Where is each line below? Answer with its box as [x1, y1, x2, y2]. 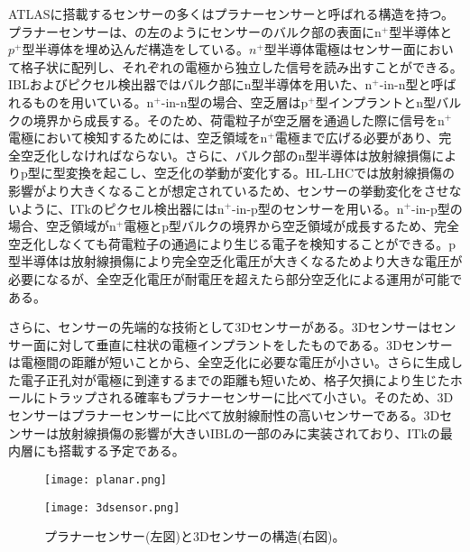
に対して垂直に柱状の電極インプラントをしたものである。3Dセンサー [45, 335, 453, 354]
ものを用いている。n [32, 92, 154, 111]
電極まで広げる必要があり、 [274, 128, 439, 147]
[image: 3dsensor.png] [44, 501, 180, 514]
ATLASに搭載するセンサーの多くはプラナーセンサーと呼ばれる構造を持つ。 [8, 5, 454, 23]
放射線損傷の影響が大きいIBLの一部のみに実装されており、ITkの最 [58, 423, 453, 442]
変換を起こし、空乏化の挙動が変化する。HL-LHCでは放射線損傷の [65, 163, 456, 182]
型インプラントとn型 [315, 92, 437, 111]
